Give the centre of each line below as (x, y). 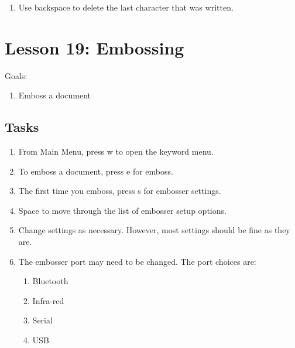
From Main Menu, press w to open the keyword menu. (116, 151)
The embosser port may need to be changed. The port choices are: (137, 261)
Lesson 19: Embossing (95, 47)
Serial (42, 320)
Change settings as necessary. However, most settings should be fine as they (154, 230)
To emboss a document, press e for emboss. (96, 171)
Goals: (16, 75)
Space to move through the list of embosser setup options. (122, 210)
